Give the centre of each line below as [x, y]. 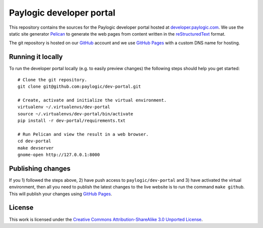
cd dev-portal [34, 141]
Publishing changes [40, 168]
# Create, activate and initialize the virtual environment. [92, 100]
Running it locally [36, 57]
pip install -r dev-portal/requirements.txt [72, 120]
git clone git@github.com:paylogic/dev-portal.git [79, 87]
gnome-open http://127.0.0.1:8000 [59, 154]
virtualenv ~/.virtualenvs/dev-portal [64, 107]
